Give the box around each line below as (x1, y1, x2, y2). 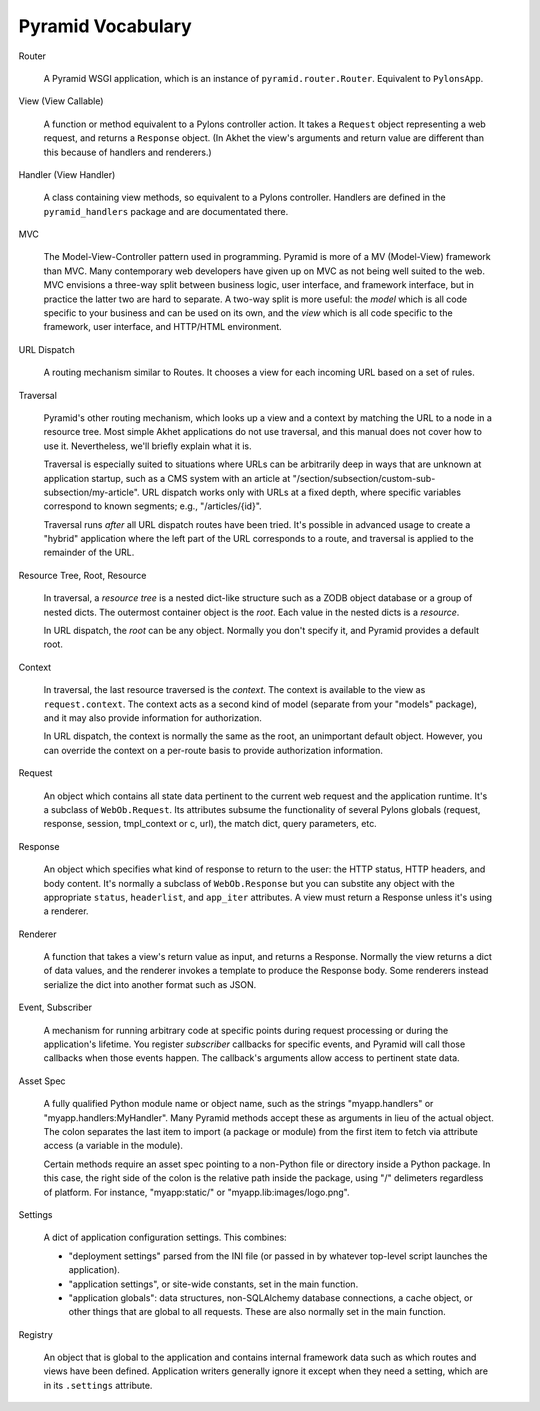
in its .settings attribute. (43, 1379, 153, 1391)
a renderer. (43, 905, 89, 917)
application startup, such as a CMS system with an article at (43, 472, 291, 484)
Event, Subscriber (18, 1001, 93, 1014)
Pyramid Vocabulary (18, 15, 192, 37)
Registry (18, 1328, 54, 1340)
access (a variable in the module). (43, 1140, 184, 1152)
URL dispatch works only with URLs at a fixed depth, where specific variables (141, 486, 462, 498)
